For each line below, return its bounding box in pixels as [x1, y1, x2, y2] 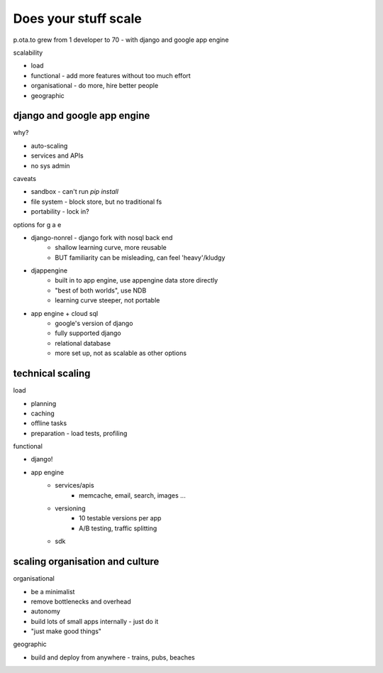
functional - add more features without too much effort [30, 71, 191, 80]
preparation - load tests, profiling [30, 429, 128, 437]
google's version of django [55, 319, 133, 328]
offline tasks [30, 419, 67, 427]
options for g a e [13, 220, 62, 229]
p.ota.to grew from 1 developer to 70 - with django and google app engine [13, 35, 229, 44]
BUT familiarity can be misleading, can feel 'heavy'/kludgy [55, 253, 226, 262]
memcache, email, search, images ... [79, 491, 186, 500]
